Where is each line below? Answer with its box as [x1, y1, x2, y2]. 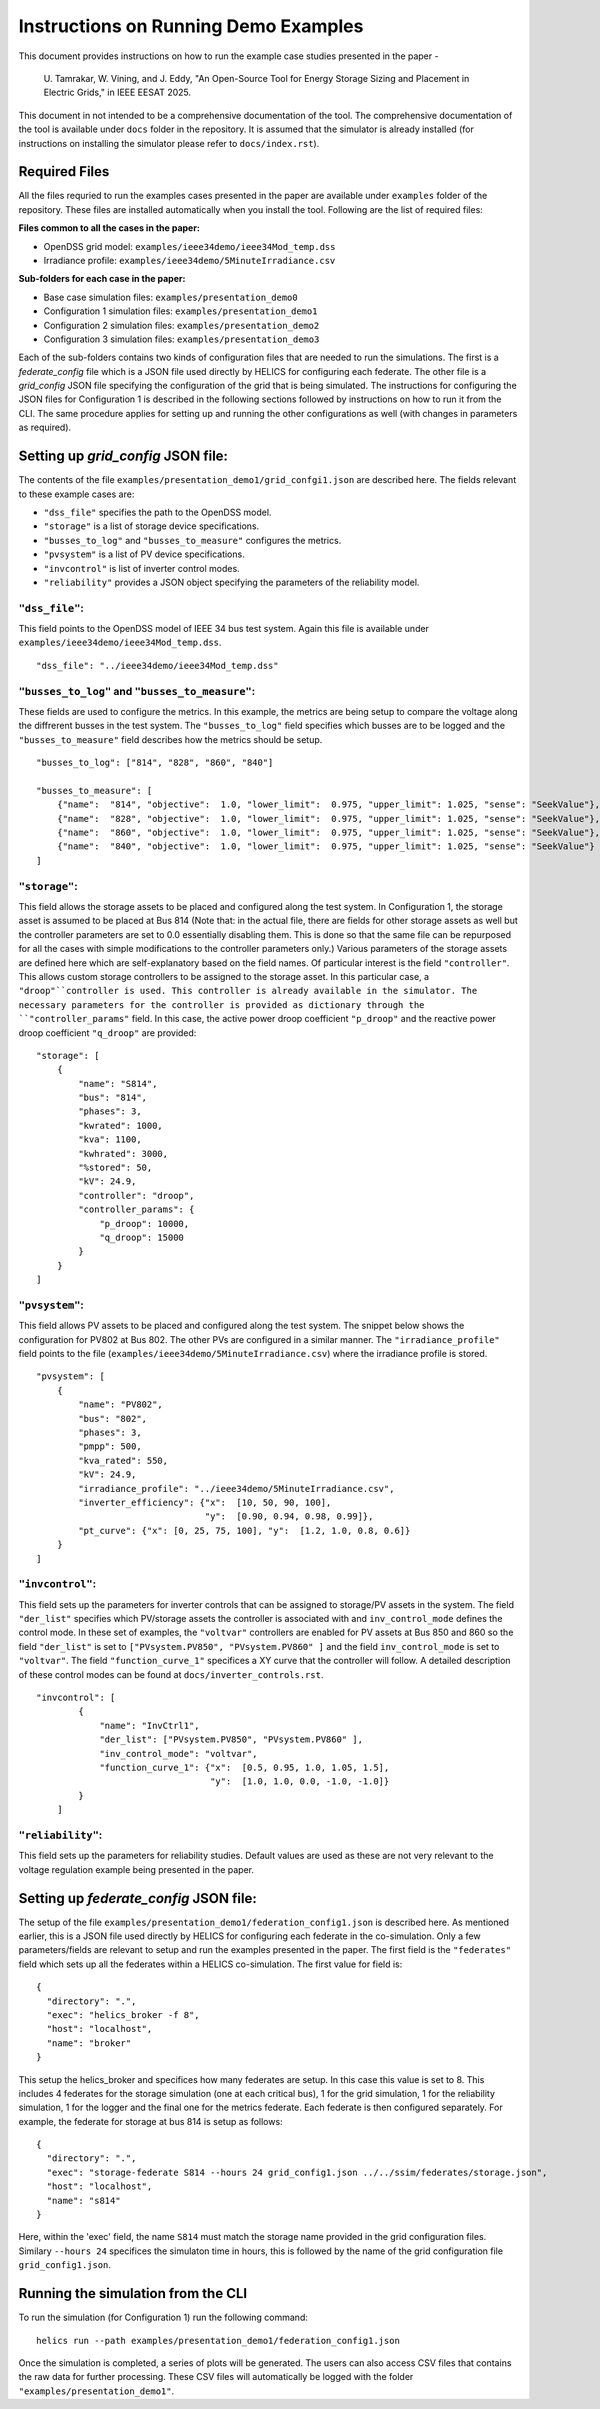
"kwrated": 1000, [78, 1120, 164, 1131]
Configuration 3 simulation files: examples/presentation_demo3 [43, 333, 320, 345]
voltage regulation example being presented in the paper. [18, 1863, 255, 1875]
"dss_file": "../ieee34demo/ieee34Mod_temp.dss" [36, 660, 279, 671]
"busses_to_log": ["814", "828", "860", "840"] [36, 757, 274, 769]
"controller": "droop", [78, 1190, 195, 1201]
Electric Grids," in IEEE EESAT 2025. [43, 86, 192, 99]
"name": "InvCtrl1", [99, 1720, 200, 1731]
